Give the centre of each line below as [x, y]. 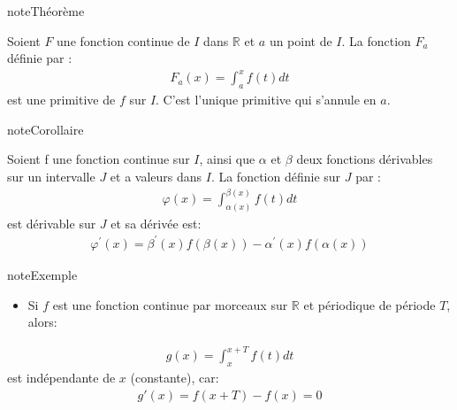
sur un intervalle [51, 176]
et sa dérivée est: [156, 223]
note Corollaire [46, 129]
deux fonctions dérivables [365, 159]
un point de [301, 40]
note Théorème [46, 11]
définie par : [40, 58]
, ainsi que [227, 159]
